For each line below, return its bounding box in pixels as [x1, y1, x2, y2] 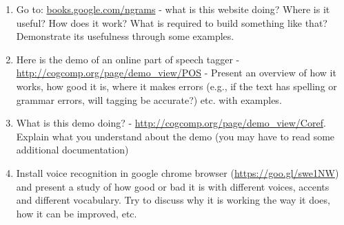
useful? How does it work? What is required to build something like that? [16, 15, 327, 30]
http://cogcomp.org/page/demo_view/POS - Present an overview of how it [16, 65, 336, 80]
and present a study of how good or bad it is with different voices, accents [16, 179, 330, 193]
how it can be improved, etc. [16, 206, 137, 220]
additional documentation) [16, 142, 129, 157]
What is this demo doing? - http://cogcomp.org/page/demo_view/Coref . [16, 116, 326, 130]
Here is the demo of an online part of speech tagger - [16, 52, 240, 66]
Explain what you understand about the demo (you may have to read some [16, 129, 335, 143]
